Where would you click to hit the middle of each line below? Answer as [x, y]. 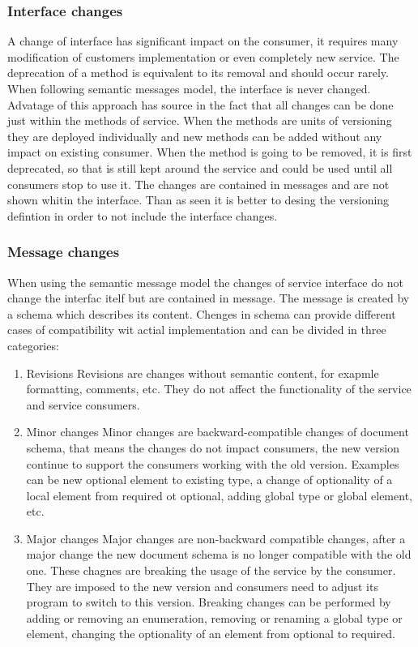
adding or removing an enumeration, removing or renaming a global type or [214, 617]
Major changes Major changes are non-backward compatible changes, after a [216, 538]
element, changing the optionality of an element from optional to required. [211, 634]
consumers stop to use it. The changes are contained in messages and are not [198, 184]
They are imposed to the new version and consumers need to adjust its [202, 586]
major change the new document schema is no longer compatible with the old [219, 554]
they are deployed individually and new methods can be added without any [195, 136]
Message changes [64, 252]
